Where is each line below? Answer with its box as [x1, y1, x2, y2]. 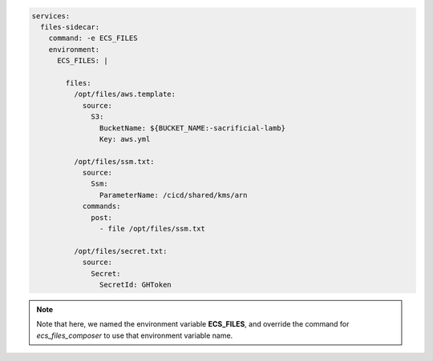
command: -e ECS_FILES [48, 34, 138, 43]
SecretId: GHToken [99, 280, 172, 289]
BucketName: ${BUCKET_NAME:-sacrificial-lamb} [99, 123, 286, 132]
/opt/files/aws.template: [73, 90, 176, 99]
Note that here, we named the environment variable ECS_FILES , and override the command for [36, 319, 350, 329]
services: [31, 11, 71, 20]
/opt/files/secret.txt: [73, 247, 168, 255]
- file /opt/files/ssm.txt [99, 224, 206, 234]
